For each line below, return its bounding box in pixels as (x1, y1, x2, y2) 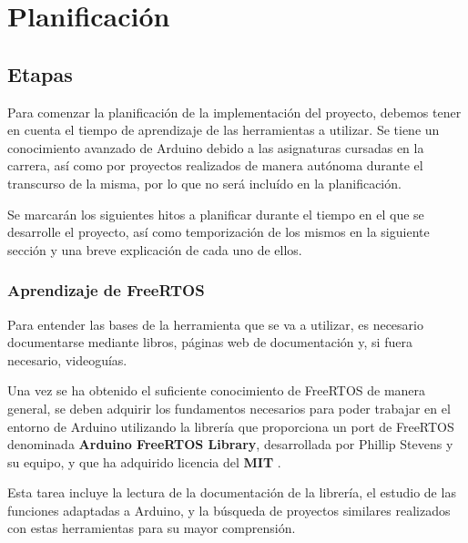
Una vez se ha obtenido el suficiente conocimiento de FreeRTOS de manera (7, 381, 426, 400)
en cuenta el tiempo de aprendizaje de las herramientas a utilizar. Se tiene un (7, 120, 440, 139)
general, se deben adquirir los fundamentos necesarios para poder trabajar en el (7, 398, 451, 417)
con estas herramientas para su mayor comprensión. (7, 518, 296, 538)
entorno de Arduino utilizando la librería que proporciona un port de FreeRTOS (7, 416, 454, 435)
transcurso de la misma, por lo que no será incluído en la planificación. (7, 173, 402, 192)
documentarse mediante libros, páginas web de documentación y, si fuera (7, 333, 412, 352)
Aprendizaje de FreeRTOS (7, 279, 205, 302)
